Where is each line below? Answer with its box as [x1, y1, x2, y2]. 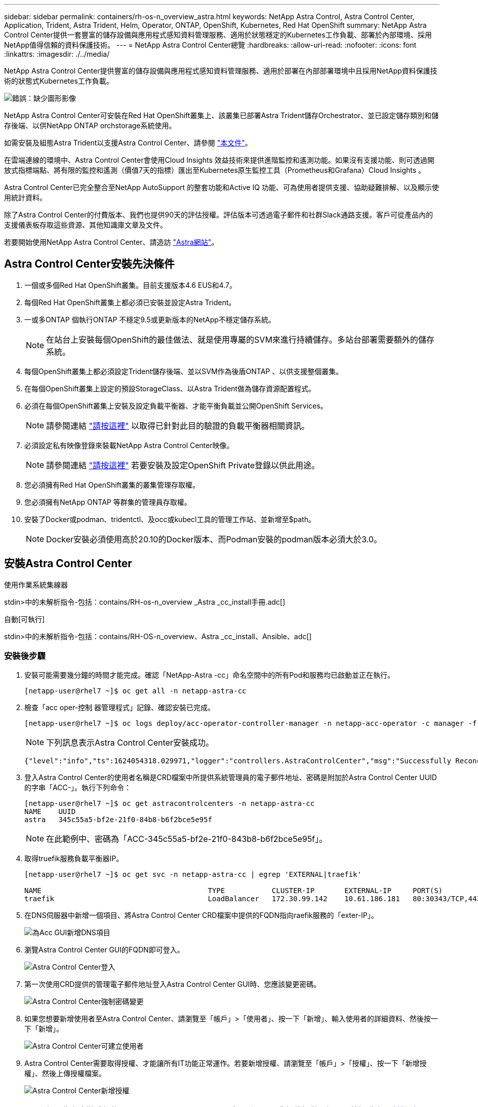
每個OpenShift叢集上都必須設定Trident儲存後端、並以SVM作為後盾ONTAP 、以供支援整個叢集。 [24, 366, 343, 376]
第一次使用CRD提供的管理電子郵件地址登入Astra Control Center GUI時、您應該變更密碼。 [24, 980, 321, 989]
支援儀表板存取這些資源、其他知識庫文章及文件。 [4, 220, 167, 229]
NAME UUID [24, 807, 76, 816]
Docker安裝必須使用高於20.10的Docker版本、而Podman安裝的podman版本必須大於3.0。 [46, 534, 382, 544]
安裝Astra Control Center [4, 557, 132, 570]
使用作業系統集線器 [4, 580, 68, 589]
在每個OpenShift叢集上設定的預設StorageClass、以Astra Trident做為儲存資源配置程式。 [24, 384, 315, 393]
